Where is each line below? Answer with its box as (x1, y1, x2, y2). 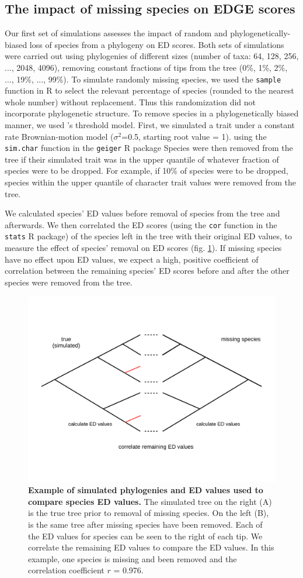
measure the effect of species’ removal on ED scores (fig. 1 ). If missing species (5, 242, 282, 254)
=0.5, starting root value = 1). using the (121, 130, 267, 142)
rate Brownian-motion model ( (5, 130, 114, 142)
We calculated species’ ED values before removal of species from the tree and (5, 207, 280, 219)
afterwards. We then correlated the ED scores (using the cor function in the (5, 218, 277, 230)
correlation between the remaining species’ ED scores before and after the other (5, 264, 290, 277)
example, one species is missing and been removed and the (28, 552, 237, 565)
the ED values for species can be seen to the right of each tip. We (28, 529, 263, 542)
